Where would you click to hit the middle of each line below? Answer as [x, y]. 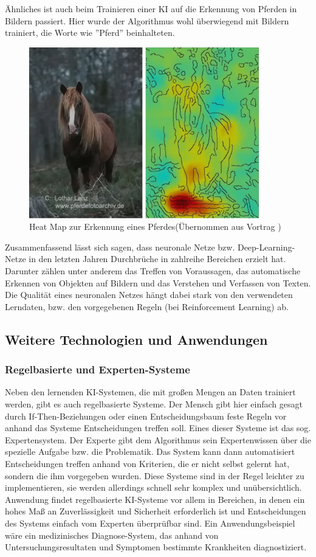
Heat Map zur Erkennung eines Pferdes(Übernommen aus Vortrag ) [155, 227]
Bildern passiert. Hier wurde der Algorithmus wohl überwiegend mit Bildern [147, 20]
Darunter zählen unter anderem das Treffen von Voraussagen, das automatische [153, 271]
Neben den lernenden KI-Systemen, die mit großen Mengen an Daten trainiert [150, 392]
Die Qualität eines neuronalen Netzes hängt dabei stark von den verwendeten [149, 295]
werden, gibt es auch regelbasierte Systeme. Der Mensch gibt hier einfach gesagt [154, 403]
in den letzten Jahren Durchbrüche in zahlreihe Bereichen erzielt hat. [157, 259]
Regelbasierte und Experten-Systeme [98, 369]
